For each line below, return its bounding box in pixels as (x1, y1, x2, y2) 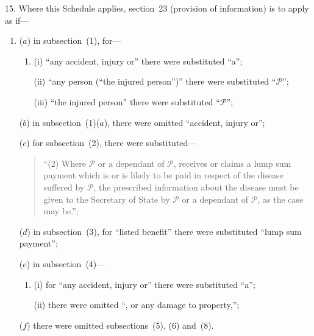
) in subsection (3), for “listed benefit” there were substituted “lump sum (27, 225, 302, 237)
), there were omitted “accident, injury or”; (104, 116, 265, 128)
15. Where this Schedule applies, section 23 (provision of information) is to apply (5, 2, 309, 14)
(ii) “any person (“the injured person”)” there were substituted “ (34, 75, 276, 88)
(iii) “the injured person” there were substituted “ (34, 95, 220, 108)
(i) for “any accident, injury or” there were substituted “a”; (34, 278, 255, 290)
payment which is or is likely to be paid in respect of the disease (43, 169, 284, 181)
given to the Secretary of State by (43, 192, 170, 205)
